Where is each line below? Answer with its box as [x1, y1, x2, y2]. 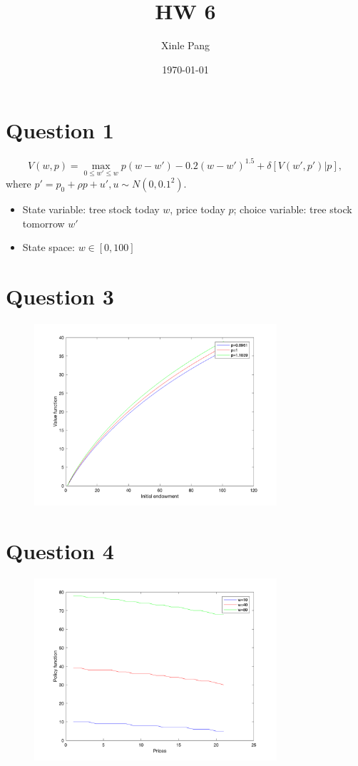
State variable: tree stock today [22, 201, 160, 216]
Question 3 [6, 281, 114, 310]
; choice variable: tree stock [233, 201, 352, 216]
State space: [22, 240, 75, 255]
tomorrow [22, 215, 65, 230]
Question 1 [6, 116, 114, 145]
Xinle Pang [161, 38, 210, 53]
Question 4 [6, 536, 114, 565]
